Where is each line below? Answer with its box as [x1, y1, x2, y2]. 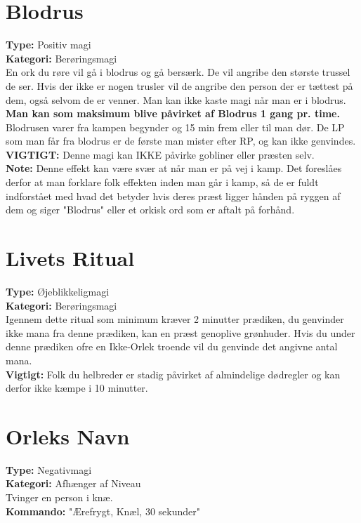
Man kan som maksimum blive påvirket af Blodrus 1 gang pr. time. [6, 106, 340, 121]
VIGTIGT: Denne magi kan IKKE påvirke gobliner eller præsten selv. [6, 147, 315, 161]
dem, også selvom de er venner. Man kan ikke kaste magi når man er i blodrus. [6, 92, 346, 107]
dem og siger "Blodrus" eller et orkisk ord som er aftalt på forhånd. [6, 202, 295, 217]
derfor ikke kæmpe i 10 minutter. [6, 380, 148, 395]
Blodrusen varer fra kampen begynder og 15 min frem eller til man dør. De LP [6, 119, 345, 134]
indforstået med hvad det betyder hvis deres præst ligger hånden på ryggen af [6, 188, 341, 203]
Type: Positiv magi [6, 37, 91, 52]
